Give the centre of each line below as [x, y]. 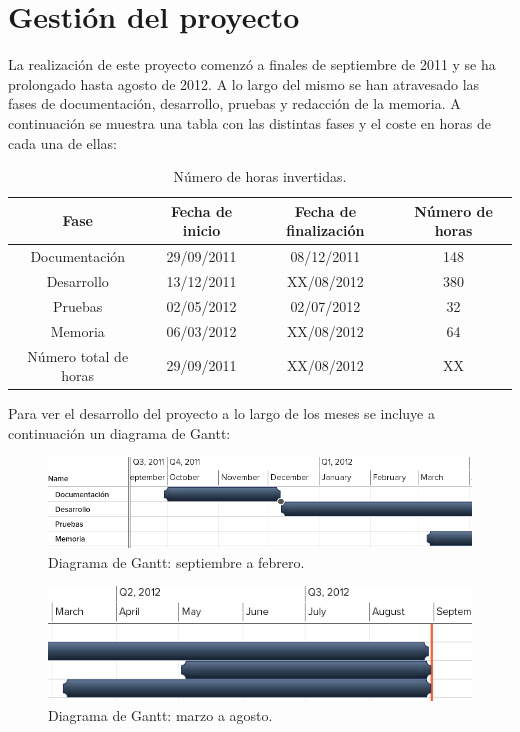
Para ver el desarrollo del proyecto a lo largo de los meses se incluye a [221, 413]
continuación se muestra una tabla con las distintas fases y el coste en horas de [249, 122]
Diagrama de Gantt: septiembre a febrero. [176, 561]
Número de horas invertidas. [260, 176]
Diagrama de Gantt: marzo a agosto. [160, 714]
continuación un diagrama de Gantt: [119, 432]
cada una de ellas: [62, 142]
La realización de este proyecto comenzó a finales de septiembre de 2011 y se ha [252, 64]
